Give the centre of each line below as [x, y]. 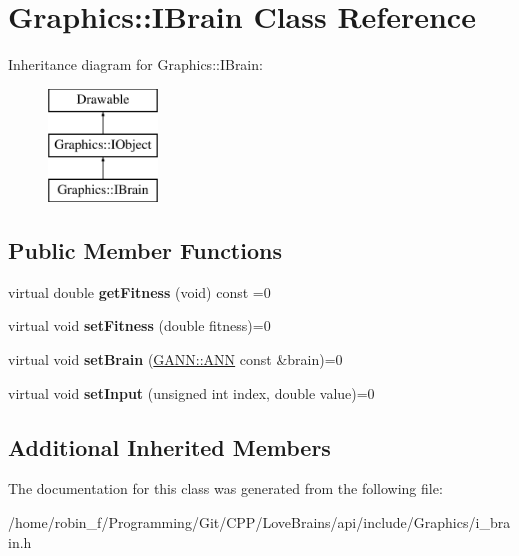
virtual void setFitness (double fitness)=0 [139, 325]
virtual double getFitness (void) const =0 [139, 291]
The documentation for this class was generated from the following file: [225, 488]
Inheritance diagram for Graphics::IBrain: [135, 64]
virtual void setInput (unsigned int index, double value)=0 [191, 392]
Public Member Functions [145, 250]
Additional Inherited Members [169, 446]
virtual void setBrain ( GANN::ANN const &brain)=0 [175, 359]
